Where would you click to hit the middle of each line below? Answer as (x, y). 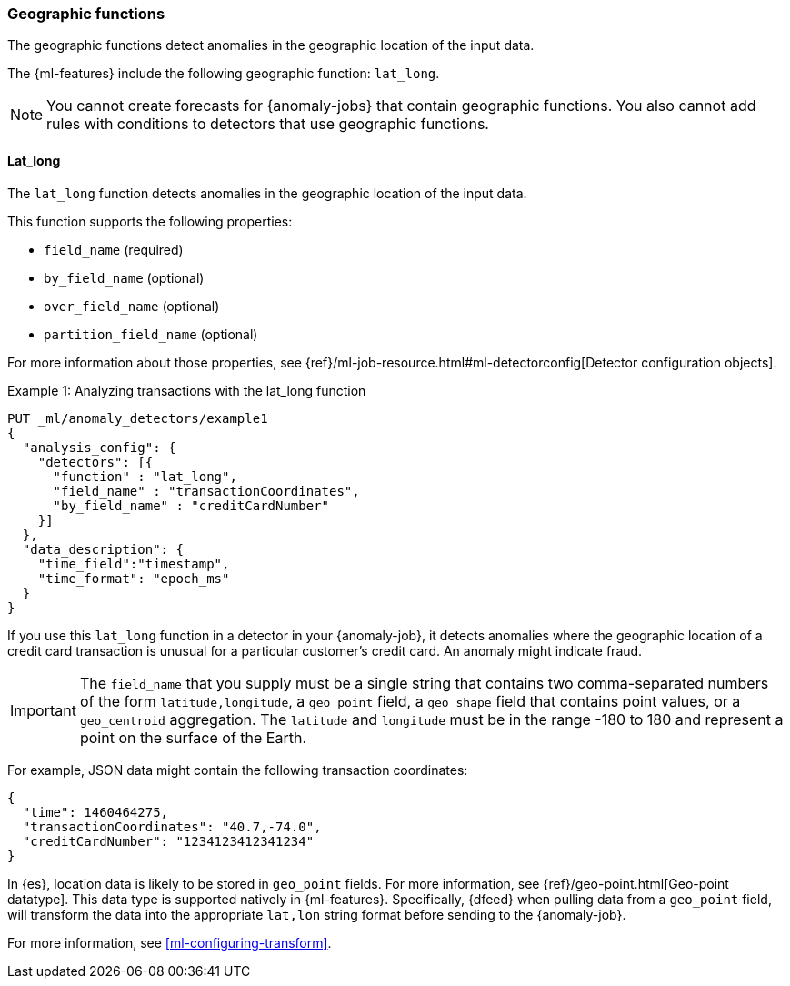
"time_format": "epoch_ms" (134, 578)
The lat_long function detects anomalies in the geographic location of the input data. (267, 193)
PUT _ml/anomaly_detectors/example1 (138, 418)
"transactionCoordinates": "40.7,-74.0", (172, 826)
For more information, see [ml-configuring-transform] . (170, 942)
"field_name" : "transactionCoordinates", (206, 491)
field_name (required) (114, 249)
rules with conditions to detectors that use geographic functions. (268, 124)
